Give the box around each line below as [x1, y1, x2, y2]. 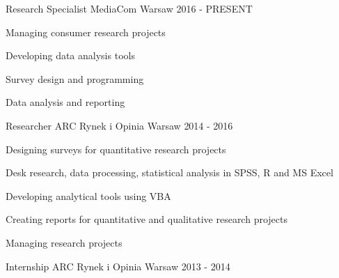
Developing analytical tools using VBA [6, 188, 171, 203]
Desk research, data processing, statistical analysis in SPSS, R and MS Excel [6, 165, 333, 180]
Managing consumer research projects [6, 24, 166, 39]
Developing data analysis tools [6, 48, 135, 63]
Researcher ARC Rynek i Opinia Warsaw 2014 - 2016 [6, 118, 233, 132]
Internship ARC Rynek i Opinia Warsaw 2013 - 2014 [6, 258, 230, 273]
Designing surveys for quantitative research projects [6, 141, 226, 156]
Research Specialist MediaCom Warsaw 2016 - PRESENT [6, 1, 253, 15]
